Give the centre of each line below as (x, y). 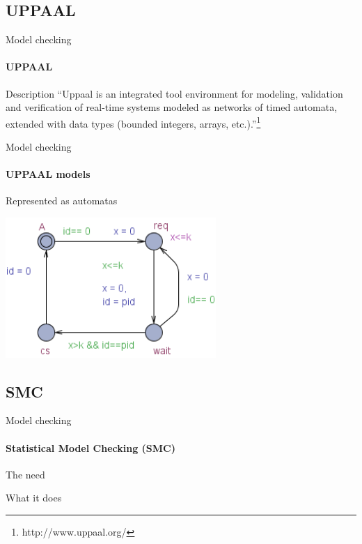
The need (25, 474)
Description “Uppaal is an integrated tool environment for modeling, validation (174, 93)
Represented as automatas (62, 201)
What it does (34, 498)
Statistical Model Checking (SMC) (90, 447)
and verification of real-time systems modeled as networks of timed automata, (172, 107)
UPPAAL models (48, 174)
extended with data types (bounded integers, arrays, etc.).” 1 (133, 122)
